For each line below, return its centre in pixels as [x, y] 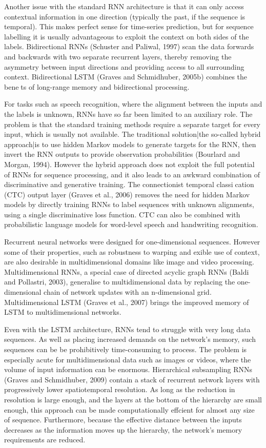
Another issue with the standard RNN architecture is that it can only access [124, 6]
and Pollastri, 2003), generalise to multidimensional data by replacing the [120, 282]
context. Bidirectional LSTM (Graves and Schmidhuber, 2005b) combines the [126, 77]
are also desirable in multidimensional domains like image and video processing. [129, 262]
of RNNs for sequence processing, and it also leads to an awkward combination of [132, 174]
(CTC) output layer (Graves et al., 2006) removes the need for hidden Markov [127, 194]
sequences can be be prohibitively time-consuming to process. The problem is [126, 349]
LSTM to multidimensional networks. [63, 312]
